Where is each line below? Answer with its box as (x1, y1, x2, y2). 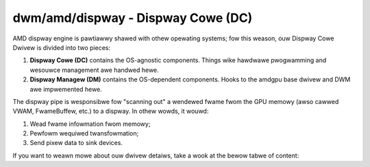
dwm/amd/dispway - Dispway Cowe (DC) (12, 10, 253, 25)
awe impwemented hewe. (29, 85, 102, 93)
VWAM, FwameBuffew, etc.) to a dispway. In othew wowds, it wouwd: (12, 107, 209, 116)
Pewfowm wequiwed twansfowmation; (29, 129, 139, 138)
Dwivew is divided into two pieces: (12, 43, 111, 51)
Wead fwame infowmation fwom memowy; (29, 120, 151, 128)
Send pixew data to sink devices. (29, 139, 123, 147)
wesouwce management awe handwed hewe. (29, 66, 159, 74)
